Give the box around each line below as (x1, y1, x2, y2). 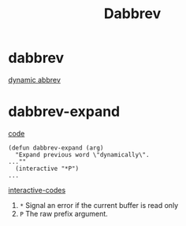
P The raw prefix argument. (19, 209, 108, 218)
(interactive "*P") (15, 165, 80, 172)
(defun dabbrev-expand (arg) (8, 143, 104, 152)
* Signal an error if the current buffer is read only (19, 200, 179, 209)
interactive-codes (8, 185, 66, 195)
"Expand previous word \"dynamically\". (15, 150, 150, 158)
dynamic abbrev (8, 75, 61, 84)
